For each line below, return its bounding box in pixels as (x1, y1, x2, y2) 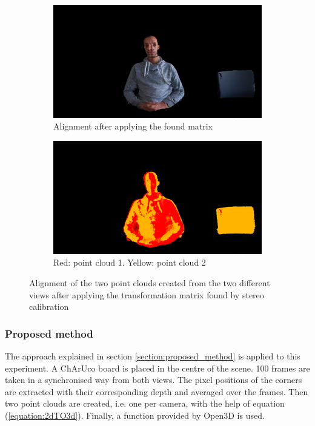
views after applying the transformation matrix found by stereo (29, 288, 264, 301)
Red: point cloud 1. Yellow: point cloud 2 (53, 256, 206, 269)
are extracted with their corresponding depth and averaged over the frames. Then (5, 385, 308, 398)
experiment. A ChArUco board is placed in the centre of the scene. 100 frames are (5, 361, 310, 374)
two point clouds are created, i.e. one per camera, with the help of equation (5, 397, 285, 410)
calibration (29, 300, 69, 313)
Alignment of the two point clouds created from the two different (29, 276, 270, 289)
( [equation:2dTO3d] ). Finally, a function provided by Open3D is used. (5, 408, 265, 421)
